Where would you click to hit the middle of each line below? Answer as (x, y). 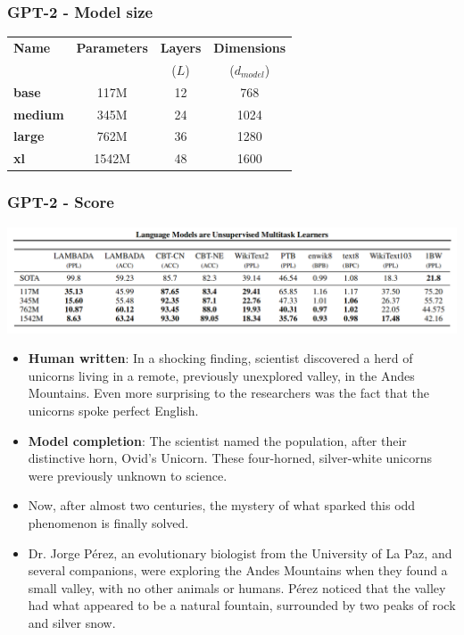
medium (39, 114)
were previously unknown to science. (128, 475)
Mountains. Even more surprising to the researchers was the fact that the (229, 393)
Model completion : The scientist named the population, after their (217, 440)
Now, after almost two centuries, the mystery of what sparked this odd (222, 505)
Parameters (112, 47)
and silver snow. (72, 622)
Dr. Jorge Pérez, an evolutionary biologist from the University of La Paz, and (240, 553)
